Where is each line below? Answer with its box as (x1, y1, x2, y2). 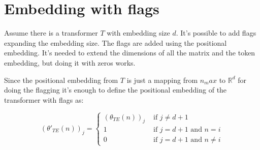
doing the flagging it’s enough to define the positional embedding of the (4, 84, 227, 95)
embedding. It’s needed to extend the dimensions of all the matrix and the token (4, 47, 255, 58)
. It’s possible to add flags (176, 27, 256, 38)
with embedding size (107, 27, 170, 38)
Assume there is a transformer (4, 27, 98, 38)
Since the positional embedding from (4, 74, 118, 85)
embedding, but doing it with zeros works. (4, 57, 136, 68)
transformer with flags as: (4, 94, 84, 105)
